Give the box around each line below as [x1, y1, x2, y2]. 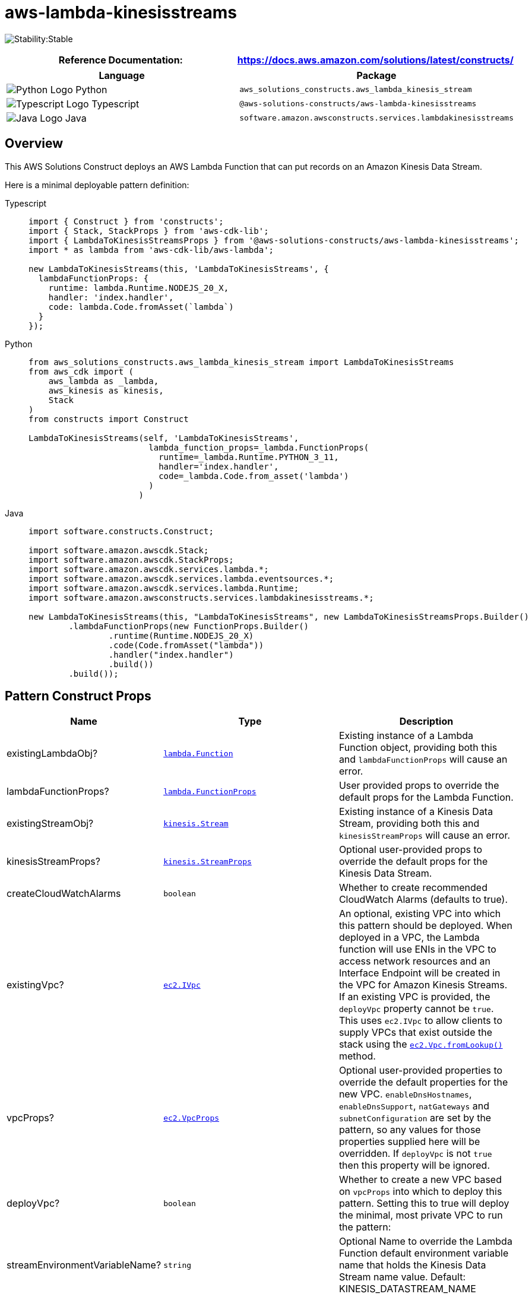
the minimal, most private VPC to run [338, 1209, 503, 1222]
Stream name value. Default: [338, 1271, 466, 1283]
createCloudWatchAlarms [7, 887, 121, 900]
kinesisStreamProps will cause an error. [338, 829, 511, 842]
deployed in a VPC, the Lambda [338, 931, 480, 944]
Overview [5, 136, 64, 151]
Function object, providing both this [338, 741, 498, 754]
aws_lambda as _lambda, [48, 376, 159, 386]
